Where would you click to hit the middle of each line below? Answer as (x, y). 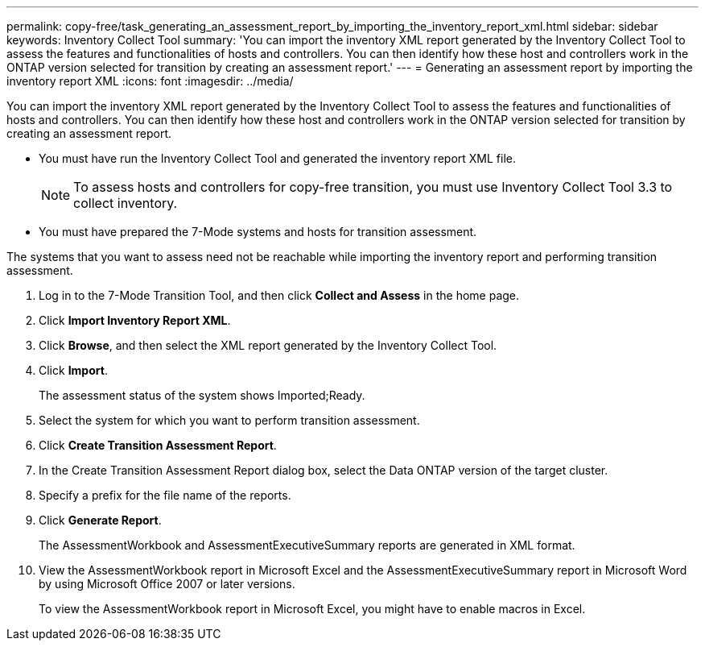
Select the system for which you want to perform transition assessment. (229, 420)
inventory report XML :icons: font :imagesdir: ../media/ (150, 81)
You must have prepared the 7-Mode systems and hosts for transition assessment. (258, 232)
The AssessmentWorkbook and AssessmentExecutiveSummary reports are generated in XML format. (307, 545)
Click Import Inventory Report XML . (135, 320)
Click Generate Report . (100, 520)
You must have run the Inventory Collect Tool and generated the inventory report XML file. (277, 158)
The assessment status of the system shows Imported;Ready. (202, 395)
